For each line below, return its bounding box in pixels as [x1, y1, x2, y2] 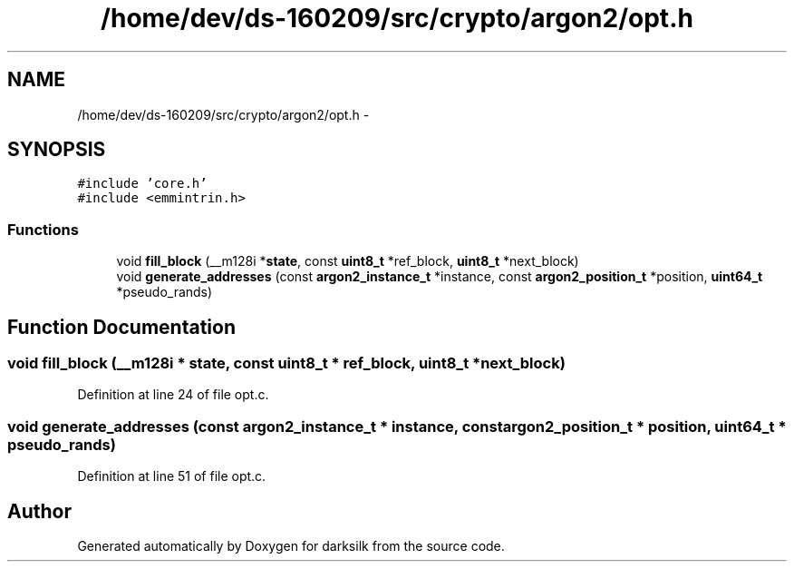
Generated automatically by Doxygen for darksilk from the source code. [77, 538, 505, 554]
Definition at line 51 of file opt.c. [77, 468, 266, 485]
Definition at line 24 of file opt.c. [77, 387, 269, 403]
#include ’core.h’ [77, 176, 208, 191]
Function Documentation [7, 315, 236, 338]
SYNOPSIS [7, 138, 106, 162]
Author [7, 499, 72, 523]
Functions [7, 220, 79, 239]
